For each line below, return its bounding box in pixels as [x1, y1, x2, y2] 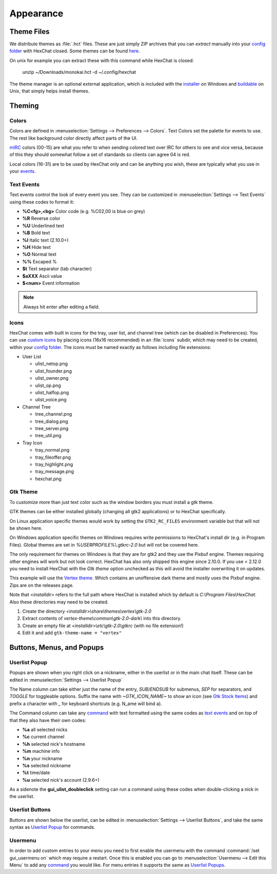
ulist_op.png [35, 382, 61, 389]
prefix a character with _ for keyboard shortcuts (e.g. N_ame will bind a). [9, 701, 163, 707]
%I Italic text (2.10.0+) [22, 237, 69, 243]
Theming [9, 101, 39, 110]
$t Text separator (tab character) [22, 266, 92, 272]
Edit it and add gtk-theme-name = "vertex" [22, 630, 122, 636]
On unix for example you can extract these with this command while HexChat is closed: [9, 57, 194, 64]
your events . [9, 168, 36, 174]
